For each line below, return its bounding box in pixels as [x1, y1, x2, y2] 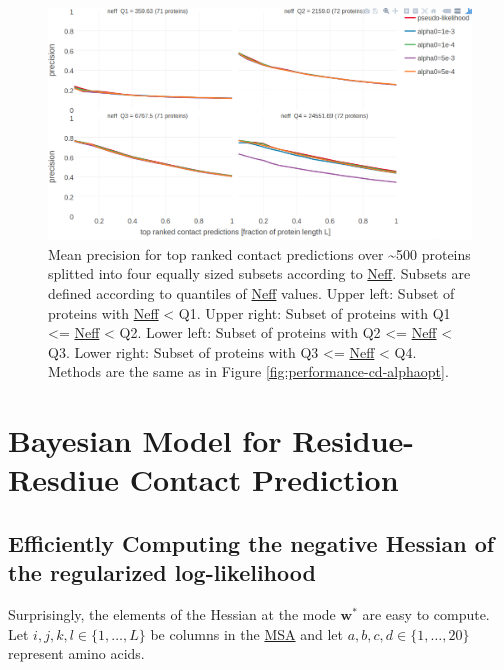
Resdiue [8, 459, 120, 500]
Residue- [292, 420, 415, 461]
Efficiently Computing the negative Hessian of [8, 527, 495, 558]
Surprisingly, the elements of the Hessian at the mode [8, 604, 336, 625]
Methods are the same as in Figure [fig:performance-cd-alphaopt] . [48, 361, 449, 382]
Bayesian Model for [8, 420, 282, 461]
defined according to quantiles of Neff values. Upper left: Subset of [48, 283, 455, 304]
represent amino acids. [8, 643, 145, 664]
